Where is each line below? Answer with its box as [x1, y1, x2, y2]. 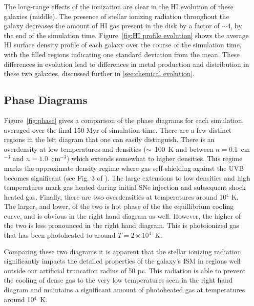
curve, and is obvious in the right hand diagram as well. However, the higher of [4, 210, 241, 221]
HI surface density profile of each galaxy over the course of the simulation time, [4, 40, 242, 50]
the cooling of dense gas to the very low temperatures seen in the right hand [4, 275, 233, 285]
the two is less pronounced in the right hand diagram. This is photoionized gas [4, 220, 239, 230]
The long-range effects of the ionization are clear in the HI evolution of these [4, 1, 233, 11]
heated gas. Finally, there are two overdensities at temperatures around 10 [4, 191, 227, 202]
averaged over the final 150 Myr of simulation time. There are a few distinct [4, 124, 232, 135]
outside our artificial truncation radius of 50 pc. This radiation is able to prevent [4, 265, 246, 275]
